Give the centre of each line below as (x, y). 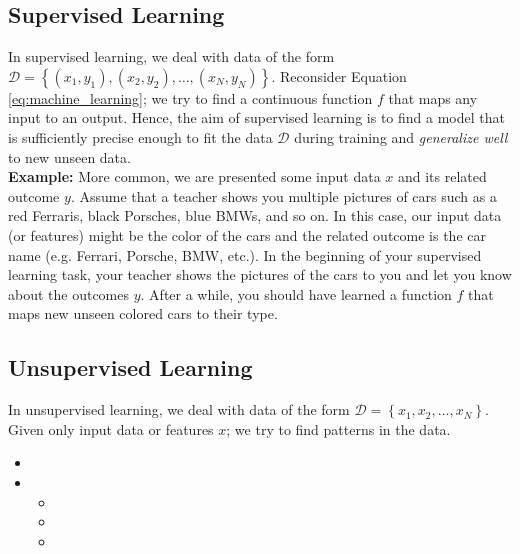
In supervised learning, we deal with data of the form (171, 56)
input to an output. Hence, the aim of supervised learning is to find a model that (256, 117)
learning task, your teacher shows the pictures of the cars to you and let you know (260, 274)
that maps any (433, 97)
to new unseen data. (69, 156)
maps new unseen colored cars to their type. (143, 313)
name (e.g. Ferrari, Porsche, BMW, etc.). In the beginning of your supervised (245, 254)
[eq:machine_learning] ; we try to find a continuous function (190, 97)
